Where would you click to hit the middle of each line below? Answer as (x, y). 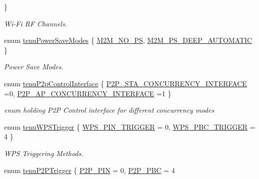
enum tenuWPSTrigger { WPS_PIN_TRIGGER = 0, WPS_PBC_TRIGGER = (130, 126)
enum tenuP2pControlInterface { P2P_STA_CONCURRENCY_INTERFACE (125, 83)
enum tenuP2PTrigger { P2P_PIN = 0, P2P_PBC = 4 (89, 170)
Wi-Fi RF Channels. (36, 23)
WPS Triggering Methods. (44, 153)
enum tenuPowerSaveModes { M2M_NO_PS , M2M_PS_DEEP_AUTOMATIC (128, 40)
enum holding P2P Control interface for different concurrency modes (109, 110)
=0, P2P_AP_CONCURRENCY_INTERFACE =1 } (88, 93)
